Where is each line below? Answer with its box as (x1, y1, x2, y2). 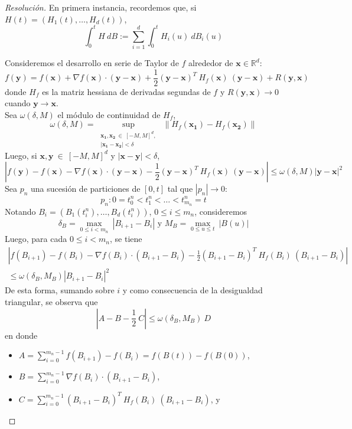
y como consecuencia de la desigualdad (122, 284, 263, 296)
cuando (5, 97, 31, 109)
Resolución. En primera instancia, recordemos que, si (5, 1, 197, 13)
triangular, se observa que (5, 296, 98, 307)
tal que (167, 182, 193, 195)
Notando (5, 205, 36, 217)
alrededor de (188, 57, 233, 69)
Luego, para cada (5, 232, 67, 245)
